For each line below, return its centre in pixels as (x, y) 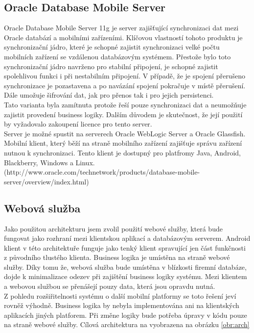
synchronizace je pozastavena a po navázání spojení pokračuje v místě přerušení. (125, 85)
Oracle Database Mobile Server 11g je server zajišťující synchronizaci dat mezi (121, 28)
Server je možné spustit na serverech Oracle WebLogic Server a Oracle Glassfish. (125, 133)
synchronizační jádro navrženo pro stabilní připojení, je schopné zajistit (111, 66)
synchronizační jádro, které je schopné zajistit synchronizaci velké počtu (112, 47)
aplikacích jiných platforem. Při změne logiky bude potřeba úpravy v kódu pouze (126, 315)
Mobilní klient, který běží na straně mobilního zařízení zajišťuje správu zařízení (123, 143)
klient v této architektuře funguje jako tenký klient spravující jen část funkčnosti (125, 247)
